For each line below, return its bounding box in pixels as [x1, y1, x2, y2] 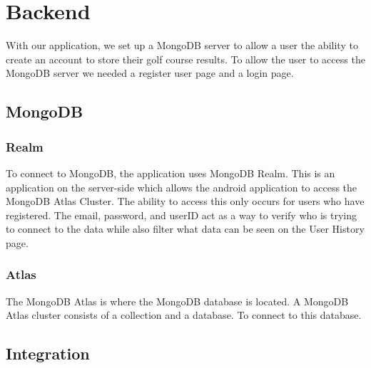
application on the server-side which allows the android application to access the [6, 179, 357, 194]
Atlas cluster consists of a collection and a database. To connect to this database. [6, 307, 362, 322]
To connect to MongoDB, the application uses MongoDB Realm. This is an [6, 165, 335, 180]
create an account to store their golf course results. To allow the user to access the [6, 51, 365, 66]
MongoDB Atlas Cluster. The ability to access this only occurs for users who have [6, 194, 365, 209]
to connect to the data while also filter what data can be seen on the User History [6, 221, 365, 236]
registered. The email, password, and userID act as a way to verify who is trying [6, 207, 357, 222]
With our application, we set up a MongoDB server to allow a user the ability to [6, 38, 358, 53]
